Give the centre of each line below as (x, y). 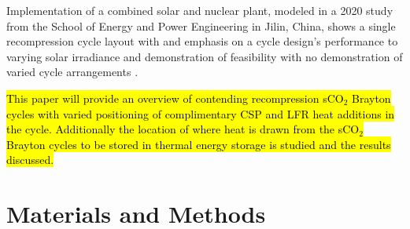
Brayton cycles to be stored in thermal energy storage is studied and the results (199, 144)
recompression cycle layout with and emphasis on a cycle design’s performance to (202, 41)
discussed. (30, 160)
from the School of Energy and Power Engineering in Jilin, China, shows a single (201, 25)
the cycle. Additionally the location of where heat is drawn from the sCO (183, 129)
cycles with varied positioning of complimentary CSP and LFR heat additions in (201, 113)
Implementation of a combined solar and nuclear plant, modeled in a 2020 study (200, 10)
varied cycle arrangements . (72, 72)
